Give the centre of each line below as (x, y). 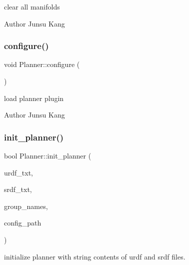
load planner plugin (34, 98)
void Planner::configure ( (42, 64)
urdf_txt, (19, 172)
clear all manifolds (32, 6)
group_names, (26, 206)
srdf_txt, (18, 189)
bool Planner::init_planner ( (48, 155)
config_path (23, 223)
